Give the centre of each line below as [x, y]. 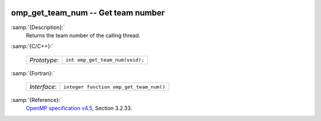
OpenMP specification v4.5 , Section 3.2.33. [79, 108]
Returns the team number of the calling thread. [83, 35]
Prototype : [44, 60]
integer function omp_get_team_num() [114, 87]
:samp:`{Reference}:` [37, 100]
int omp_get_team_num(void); [105, 60]
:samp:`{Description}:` [38, 27]
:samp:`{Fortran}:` [33, 73]
